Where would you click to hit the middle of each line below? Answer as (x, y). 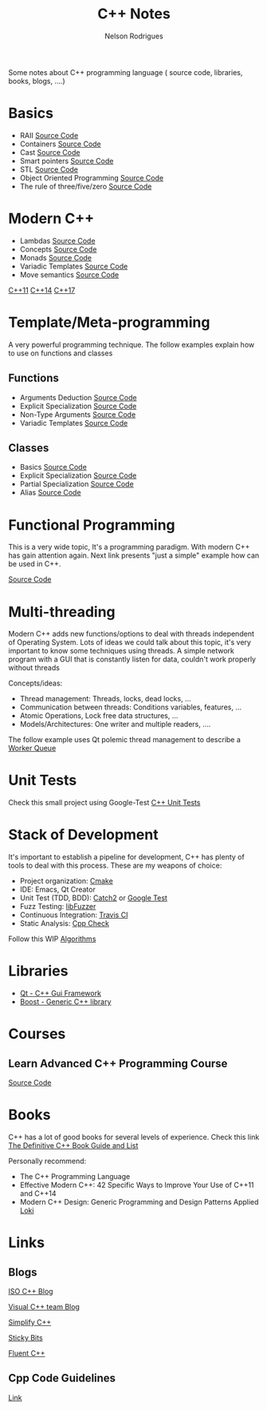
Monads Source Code (56, 257)
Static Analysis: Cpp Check (65, 923)
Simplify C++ (30, 1322)
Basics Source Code (53, 467)
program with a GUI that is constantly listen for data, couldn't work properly (132, 659)
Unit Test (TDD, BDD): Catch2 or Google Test (93, 898)
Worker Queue (32, 749)
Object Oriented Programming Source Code (92, 177)
